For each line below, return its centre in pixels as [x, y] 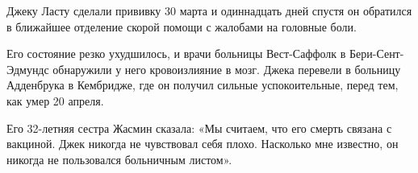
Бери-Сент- [376, 54]
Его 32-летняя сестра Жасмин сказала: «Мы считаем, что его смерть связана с [199, 128]
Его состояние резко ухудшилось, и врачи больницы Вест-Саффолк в [176, 54]
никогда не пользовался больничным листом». [119, 159]
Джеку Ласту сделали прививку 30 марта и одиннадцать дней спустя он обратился [209, 10]
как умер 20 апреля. [55, 100]
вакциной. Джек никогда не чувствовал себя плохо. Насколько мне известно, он [203, 144]
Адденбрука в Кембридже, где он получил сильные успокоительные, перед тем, [203, 85]
